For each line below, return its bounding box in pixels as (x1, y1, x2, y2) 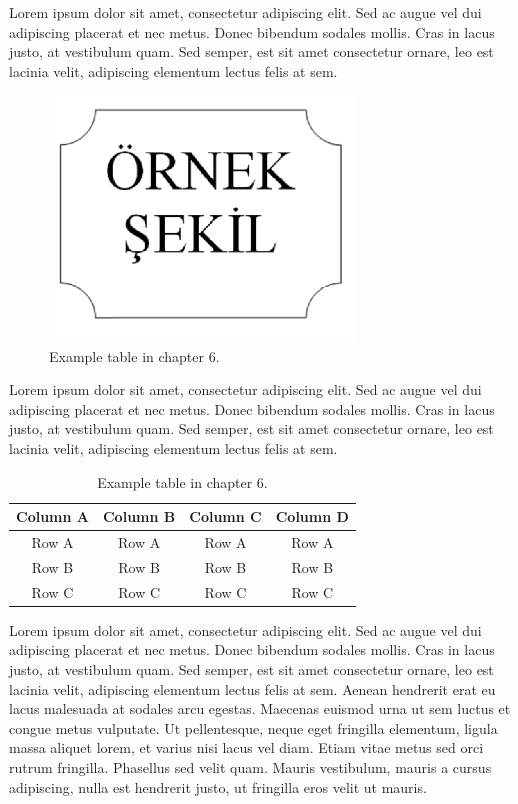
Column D (275, 506, 349, 527)
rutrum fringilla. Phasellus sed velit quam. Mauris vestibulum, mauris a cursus (9, 756, 492, 777)
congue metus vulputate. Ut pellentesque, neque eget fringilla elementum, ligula (9, 717, 498, 738)
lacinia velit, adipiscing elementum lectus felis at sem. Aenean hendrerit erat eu (9, 678, 496, 699)
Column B (102, 506, 176, 527)
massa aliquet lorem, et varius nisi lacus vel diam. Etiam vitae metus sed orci (9, 737, 484, 758)
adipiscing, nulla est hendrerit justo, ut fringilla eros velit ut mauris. (9, 776, 427, 797)
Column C (189, 506, 262, 527)
